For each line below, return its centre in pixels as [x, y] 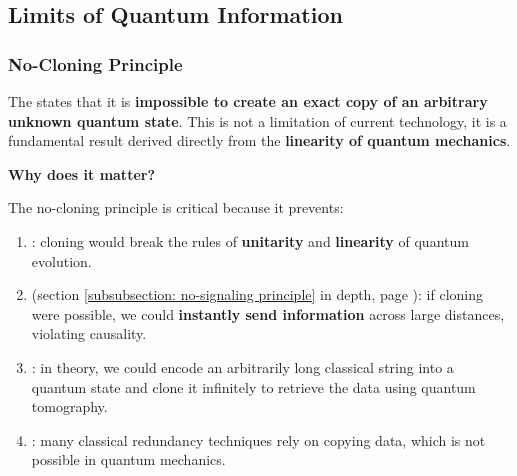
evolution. [61, 260]
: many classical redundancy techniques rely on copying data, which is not [258, 439]
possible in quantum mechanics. [128, 459]
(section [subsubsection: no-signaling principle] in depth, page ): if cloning [257, 294]
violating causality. [89, 333]
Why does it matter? [81, 173]
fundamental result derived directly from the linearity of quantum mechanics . [259, 140]
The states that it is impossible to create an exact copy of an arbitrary [248, 101]
